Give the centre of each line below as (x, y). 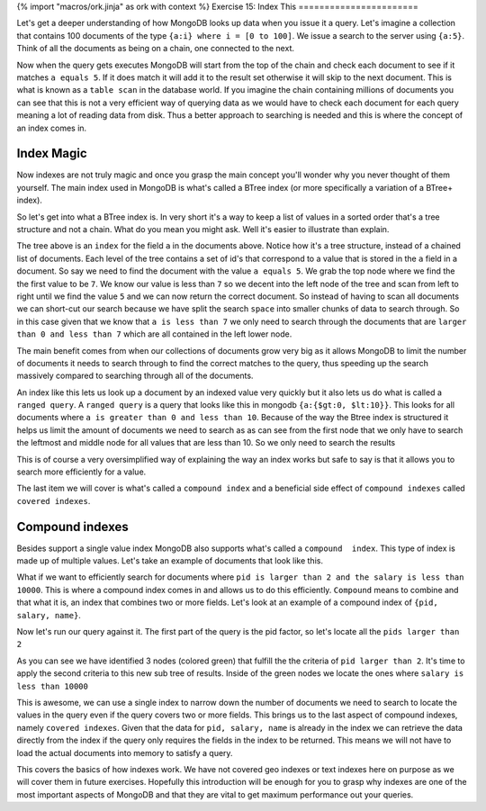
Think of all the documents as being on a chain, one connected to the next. (156, 49)
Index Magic (52, 153)
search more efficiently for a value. (81, 472)
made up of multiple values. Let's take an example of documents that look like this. (170, 561)
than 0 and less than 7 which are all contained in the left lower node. (154, 334)
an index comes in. (52, 128)
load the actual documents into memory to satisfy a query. (125, 752)
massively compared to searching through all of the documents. (135, 376)
